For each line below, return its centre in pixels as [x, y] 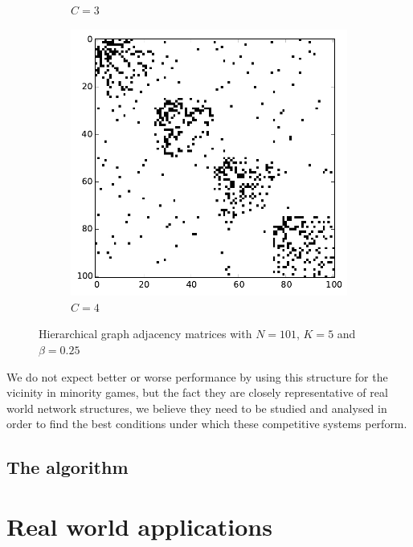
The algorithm [67, 467]
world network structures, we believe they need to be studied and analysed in [197, 408]
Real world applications [139, 526]
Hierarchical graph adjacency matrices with [145, 334]
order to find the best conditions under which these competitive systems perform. [207, 424]
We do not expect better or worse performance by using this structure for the [197, 376]
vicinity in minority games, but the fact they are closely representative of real [197, 392]
